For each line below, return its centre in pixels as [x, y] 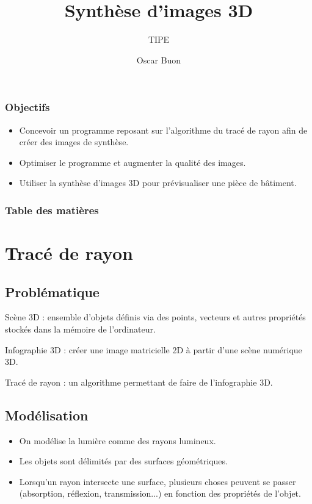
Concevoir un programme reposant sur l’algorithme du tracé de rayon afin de [163, 130]
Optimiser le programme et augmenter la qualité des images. [132, 162]
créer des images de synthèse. [74, 142]
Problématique [52, 291]
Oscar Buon [159, 59]
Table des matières [52, 210]
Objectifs [27, 107]
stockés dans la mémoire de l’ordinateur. [80, 329]
